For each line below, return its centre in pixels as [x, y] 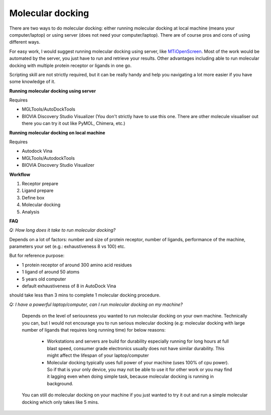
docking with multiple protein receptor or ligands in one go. [71, 65]
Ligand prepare [38, 190]
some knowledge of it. [32, 82]
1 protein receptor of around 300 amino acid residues [77, 265]
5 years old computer [44, 279]
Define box [33, 197]
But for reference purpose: [37, 256]
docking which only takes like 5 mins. [60, 402]
